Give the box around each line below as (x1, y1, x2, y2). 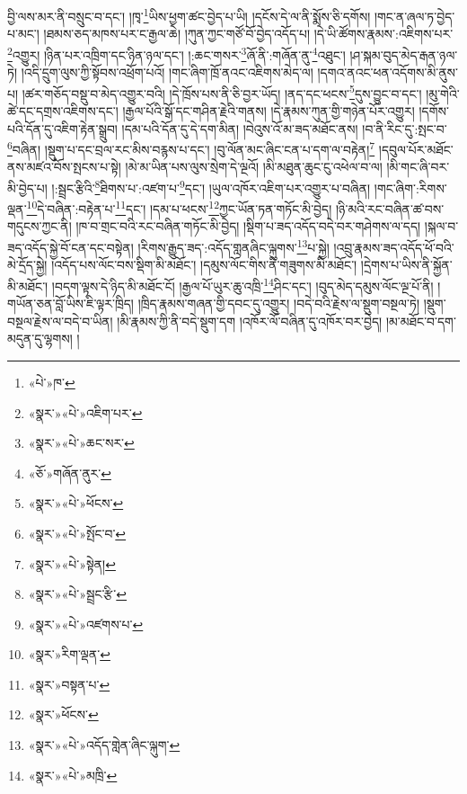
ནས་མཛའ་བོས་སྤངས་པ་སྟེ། (7, 157, 121, 176)
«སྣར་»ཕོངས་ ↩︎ (28, 705, 99, 724)
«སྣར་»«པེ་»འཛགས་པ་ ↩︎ (28, 614, 144, 633)
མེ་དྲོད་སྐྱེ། (7, 255, 48, 274)
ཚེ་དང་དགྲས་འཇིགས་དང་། (7, 101, 119, 120)
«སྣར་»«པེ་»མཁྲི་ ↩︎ (28, 765, 118, 784)
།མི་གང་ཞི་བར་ (386, 157, 450, 176)
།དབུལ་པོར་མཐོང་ (378, 139, 454, 158)
